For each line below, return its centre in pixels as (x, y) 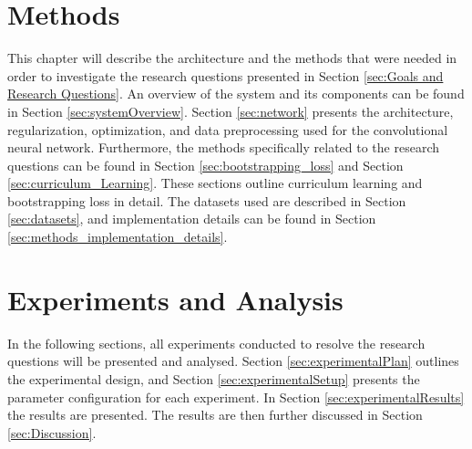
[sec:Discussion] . (52, 432)
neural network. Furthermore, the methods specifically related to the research (224, 147)
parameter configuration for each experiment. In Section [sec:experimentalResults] (236, 397)
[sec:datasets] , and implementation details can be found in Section (192, 219)
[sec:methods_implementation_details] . (118, 237)
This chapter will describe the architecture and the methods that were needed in (232, 58)
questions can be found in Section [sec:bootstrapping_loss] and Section (205, 165)
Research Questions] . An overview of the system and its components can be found (236, 94)
